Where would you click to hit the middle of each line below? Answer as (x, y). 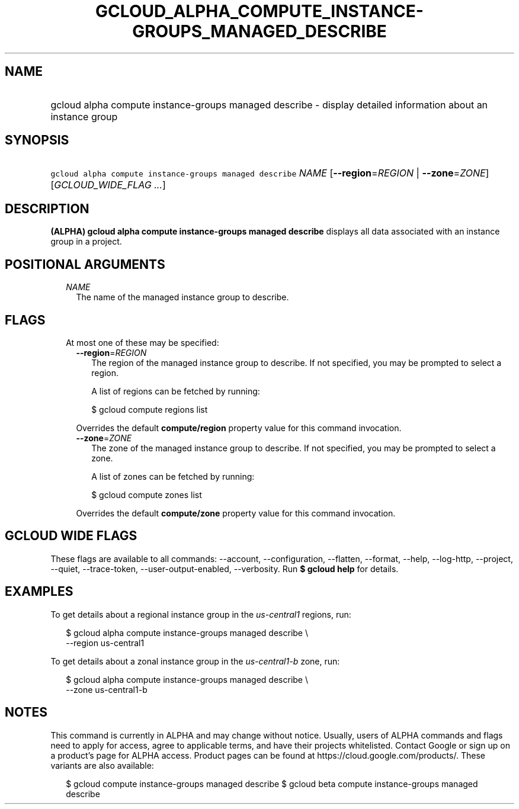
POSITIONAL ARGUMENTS (85, 264)
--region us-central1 (105, 643)
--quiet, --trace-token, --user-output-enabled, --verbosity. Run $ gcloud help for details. (225, 569)
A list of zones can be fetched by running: (173, 476)
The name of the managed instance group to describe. (182, 297)
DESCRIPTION (47, 208)
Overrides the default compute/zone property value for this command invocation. (236, 513)
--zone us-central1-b (107, 689)
